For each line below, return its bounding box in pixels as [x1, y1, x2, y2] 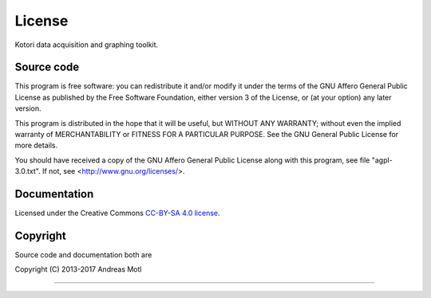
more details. [14, 140, 58, 151]
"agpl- [371, 155, 393, 165]
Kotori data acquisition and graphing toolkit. [14, 40, 159, 49]
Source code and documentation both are [14, 250, 152, 259]
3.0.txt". [14, 167, 42, 176]
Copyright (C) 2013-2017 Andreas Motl [14, 265, 142, 274]
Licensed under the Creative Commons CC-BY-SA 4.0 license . [14, 208, 220, 218]
